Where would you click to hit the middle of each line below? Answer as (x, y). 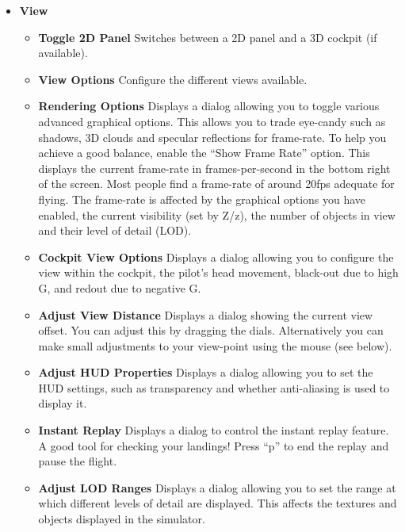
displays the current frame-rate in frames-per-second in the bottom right (214, 168)
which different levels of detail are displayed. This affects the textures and (218, 503)
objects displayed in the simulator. (122, 519)
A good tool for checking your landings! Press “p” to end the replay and (214, 445)
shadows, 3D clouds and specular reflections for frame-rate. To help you (212, 137)
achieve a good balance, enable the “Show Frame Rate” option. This (204, 153)
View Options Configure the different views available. (173, 79)
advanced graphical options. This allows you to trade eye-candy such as (212, 121)
